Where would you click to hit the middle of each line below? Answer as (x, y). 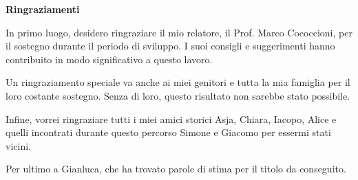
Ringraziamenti (43, 9)
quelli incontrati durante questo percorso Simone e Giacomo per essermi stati (168, 132)
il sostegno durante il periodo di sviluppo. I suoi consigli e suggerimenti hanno (170, 46)
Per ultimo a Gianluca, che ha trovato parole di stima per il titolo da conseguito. (176, 169)
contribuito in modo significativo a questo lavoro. (109, 59)
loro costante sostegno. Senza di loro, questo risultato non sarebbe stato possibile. (178, 95)
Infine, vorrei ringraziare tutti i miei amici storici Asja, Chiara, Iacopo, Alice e (171, 119)
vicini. (18, 145)
